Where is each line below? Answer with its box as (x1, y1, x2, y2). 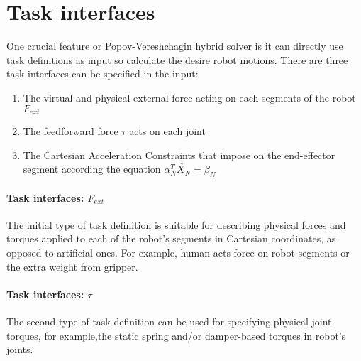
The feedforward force (23, 123, 118, 138)
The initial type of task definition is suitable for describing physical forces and (6, 217, 346, 232)
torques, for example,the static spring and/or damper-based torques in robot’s (6, 328, 346, 343)
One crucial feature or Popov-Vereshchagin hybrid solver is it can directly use (6, 38, 343, 53)
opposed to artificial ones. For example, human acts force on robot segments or (6, 244, 350, 259)
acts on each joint (129, 123, 206, 138)
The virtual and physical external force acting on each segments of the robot (23, 90, 356, 104)
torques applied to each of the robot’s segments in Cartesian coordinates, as (6, 231, 336, 246)
